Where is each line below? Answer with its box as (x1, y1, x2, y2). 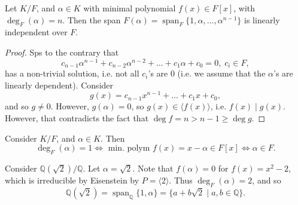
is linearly (244, 13, 280, 26)
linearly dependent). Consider (5, 78, 114, 91)
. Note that (132, 161, 174, 174)
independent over (5, 26, 68, 38)
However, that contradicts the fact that (5, 111, 149, 124)
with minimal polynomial (83, 2, 176, 14)
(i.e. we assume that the (177, 67, 266, 79)
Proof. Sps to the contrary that (5, 45, 119, 58)
